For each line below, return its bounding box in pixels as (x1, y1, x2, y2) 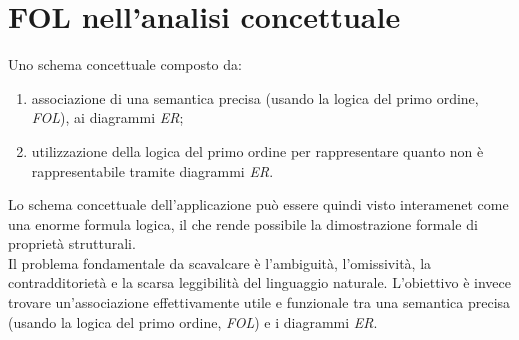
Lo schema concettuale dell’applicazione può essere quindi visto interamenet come (8, 194, 509, 215)
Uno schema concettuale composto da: (8, 54, 242, 75)
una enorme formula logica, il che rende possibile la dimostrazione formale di (8, 213, 478, 234)
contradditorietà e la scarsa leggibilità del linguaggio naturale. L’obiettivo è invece (8, 272, 511, 293)
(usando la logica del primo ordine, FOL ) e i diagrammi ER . (8, 311, 378, 332)
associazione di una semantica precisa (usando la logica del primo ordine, (31, 87, 479, 108)
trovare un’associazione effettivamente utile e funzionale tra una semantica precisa (8, 292, 511, 313)
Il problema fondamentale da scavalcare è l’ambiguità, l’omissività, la (8, 252, 432, 273)
